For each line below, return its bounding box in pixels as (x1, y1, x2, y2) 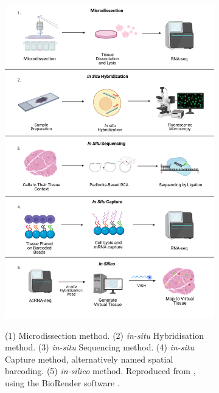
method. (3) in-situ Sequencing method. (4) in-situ (5, 341, 194, 353)
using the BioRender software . (5, 376, 120, 389)
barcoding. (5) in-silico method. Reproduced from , (5, 364, 196, 377)
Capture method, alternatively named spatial (5, 352, 173, 365)
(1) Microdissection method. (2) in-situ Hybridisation (5, 329, 204, 341)
